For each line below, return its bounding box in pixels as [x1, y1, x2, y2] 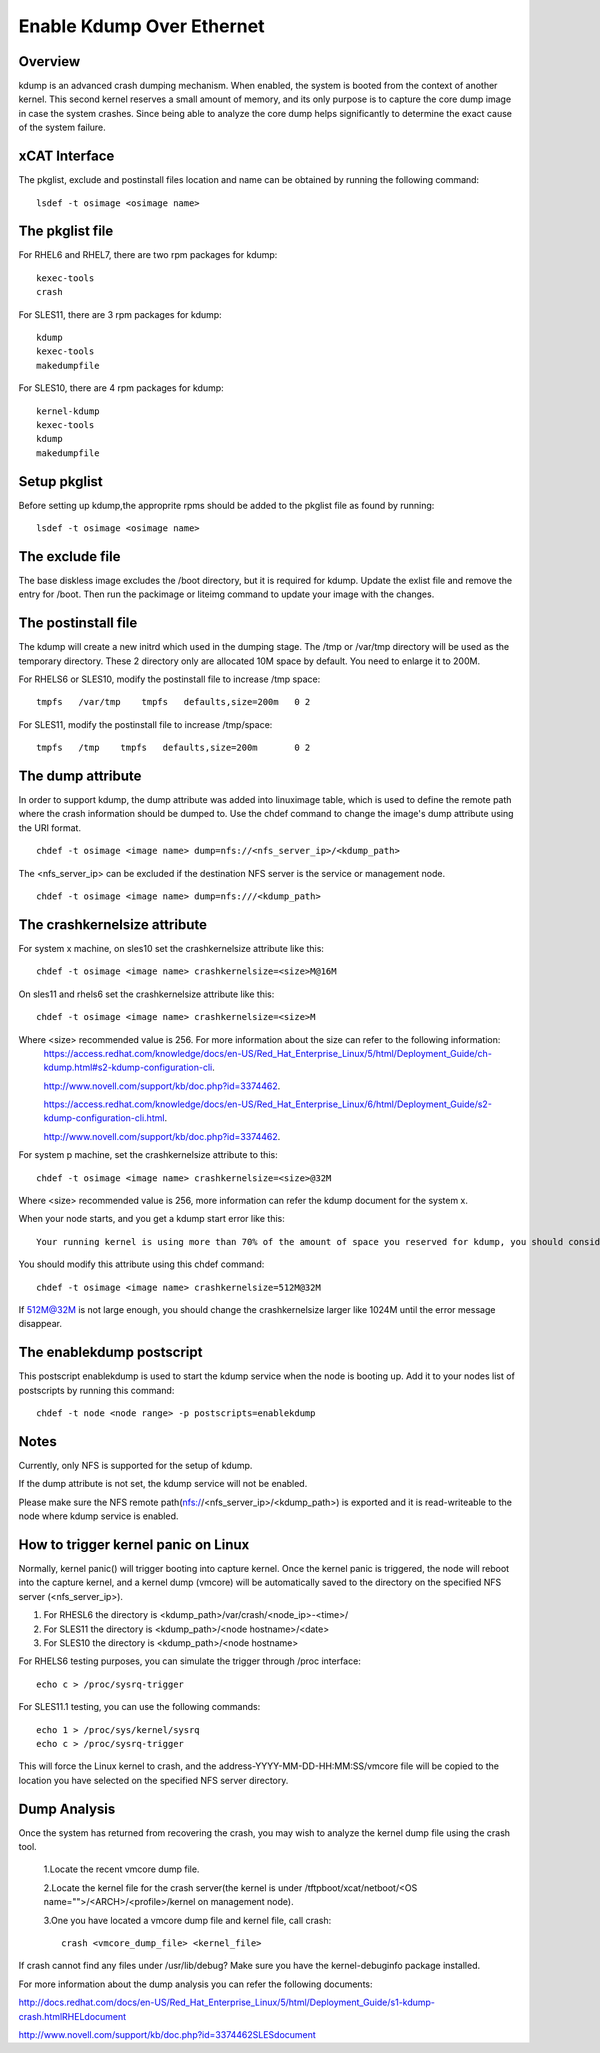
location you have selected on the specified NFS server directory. [18, 1774, 289, 1786]
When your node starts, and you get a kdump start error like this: [18, 1213, 285, 1225]
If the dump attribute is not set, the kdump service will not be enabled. [18, 1478, 308, 1490]
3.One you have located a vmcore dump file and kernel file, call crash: [43, 1914, 332, 1926]
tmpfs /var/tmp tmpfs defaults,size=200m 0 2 [36, 696, 311, 708]
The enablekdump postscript [18, 1344, 203, 1361]
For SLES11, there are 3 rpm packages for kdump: [18, 308, 222, 320]
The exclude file [18, 548, 121, 565]
